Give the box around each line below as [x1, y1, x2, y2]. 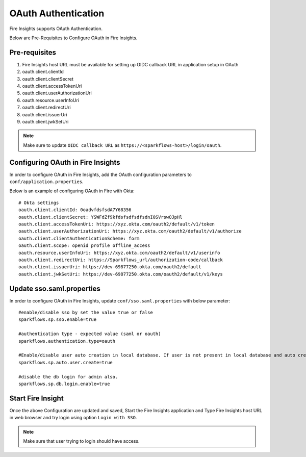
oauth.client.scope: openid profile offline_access [18, 243, 150, 248]
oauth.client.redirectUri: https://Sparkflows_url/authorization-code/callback [18, 257, 223, 263]
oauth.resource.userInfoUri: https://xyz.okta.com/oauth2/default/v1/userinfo [18, 250, 220, 256]
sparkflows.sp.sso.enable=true [18, 317, 97, 322]
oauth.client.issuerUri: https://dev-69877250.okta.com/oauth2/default [18, 264, 201, 270]
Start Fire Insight [9, 394, 64, 402]
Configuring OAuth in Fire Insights [9, 158, 120, 167]
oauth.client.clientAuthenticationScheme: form [18, 235, 140, 241]
